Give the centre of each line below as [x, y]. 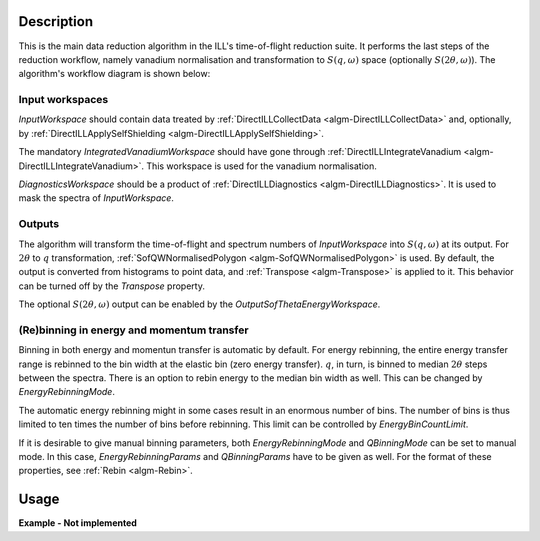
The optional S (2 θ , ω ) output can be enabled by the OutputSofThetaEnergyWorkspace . [199, 304]
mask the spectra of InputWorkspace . [96, 198]
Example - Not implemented [77, 523]
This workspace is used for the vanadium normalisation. [261, 166]
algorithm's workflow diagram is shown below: [114, 74]
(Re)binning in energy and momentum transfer [133, 330]
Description [56, 21]
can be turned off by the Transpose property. [111, 286]
